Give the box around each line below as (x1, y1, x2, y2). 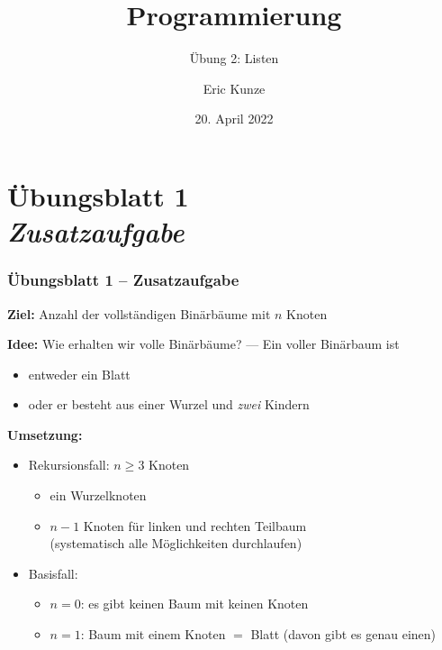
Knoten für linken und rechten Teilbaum (83, 516, 307, 535)
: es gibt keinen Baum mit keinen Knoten (80, 594, 309, 613)
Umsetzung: (7, 425, 83, 444)
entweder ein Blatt (28, 364, 131, 383)
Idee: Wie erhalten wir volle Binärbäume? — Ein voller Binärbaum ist (7, 334, 400, 353)
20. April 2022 (194, 109, 274, 128)
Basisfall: (28, 563, 78, 582)
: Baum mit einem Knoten (80, 625, 226, 644)
